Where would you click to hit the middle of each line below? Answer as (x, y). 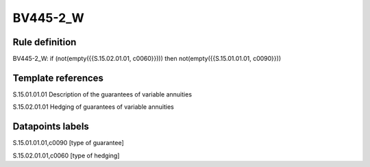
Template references (58, 78)
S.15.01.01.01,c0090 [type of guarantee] (69, 143)
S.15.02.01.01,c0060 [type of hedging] (66, 155)
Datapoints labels (51, 127)
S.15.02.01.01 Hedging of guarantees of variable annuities (93, 107)
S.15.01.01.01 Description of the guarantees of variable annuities (102, 94)
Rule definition (45, 42)
